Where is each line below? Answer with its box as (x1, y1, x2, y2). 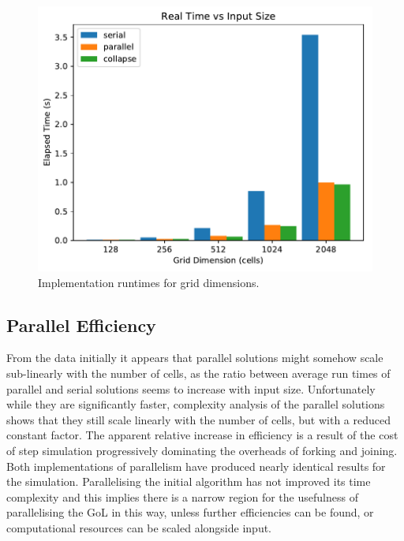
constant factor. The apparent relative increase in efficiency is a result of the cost (6, 427, 398, 443)
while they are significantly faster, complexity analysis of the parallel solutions (6, 396, 385, 412)
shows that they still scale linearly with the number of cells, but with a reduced (6, 411, 391, 427)
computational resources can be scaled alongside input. (6, 519, 271, 535)
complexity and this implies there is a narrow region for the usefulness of (6, 488, 358, 505)
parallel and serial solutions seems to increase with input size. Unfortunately (6, 380, 376, 397)
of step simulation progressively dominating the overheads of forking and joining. (6, 442, 398, 458)
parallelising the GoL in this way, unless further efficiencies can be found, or (6, 504, 374, 520)
